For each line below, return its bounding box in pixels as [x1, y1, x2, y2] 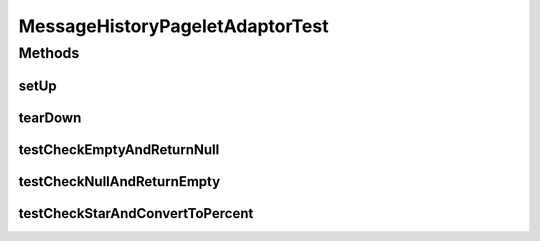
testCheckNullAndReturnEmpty [18, 173, 221, 190]
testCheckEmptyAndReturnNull [18, 141, 220, 158]
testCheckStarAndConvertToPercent [18, 205, 254, 222]
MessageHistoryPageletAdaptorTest [18, 15, 329, 37]
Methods [18, 44, 80, 62]
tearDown [18, 109, 82, 126]
